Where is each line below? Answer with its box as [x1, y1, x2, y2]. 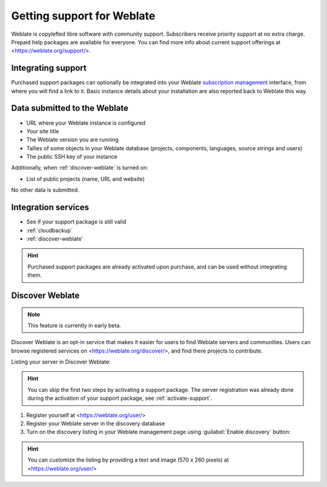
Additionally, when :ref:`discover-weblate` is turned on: [11, 164, 148, 171]
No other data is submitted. [11, 187, 79, 194]
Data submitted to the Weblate [11, 103, 128, 113]
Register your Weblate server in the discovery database [26, 420, 165, 427]
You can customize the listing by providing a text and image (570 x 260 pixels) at [27, 456, 230, 463]
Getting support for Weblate [11, 9, 156, 22]
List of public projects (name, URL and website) [26, 175, 145, 182]
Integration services [11, 202, 90, 213]
